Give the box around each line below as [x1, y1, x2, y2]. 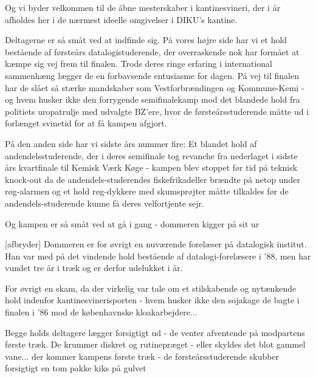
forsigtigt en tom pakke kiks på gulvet [5, 362, 146, 374]
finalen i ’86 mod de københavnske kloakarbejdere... [5, 306, 197, 318]
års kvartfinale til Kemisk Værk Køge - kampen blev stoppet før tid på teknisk [5, 161, 298, 174]
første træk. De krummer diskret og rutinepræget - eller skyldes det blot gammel [5, 338, 306, 351]
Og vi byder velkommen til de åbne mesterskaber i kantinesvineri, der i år [5, 1, 281, 13]
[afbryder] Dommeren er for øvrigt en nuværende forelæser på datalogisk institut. [5, 238, 307, 250]
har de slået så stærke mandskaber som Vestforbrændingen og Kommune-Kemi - [5, 81, 304, 94]
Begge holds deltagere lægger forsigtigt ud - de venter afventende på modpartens [5, 326, 305, 338]
